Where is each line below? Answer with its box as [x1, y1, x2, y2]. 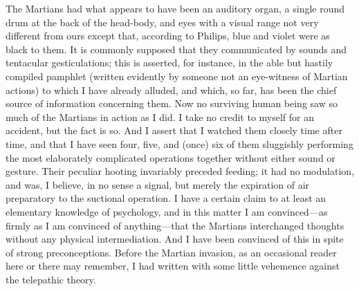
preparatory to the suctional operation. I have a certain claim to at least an [6, 191, 326, 205]
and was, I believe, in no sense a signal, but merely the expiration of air [6, 177, 310, 191]
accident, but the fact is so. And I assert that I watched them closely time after [6, 123, 342, 138]
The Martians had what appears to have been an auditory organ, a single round [6, 1, 345, 15]
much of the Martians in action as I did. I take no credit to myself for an [6, 109, 314, 124]
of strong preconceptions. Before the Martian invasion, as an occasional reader [6, 245, 337, 259]
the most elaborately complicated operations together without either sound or [6, 150, 335, 165]
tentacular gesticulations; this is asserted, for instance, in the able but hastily [6, 55, 333, 70]
